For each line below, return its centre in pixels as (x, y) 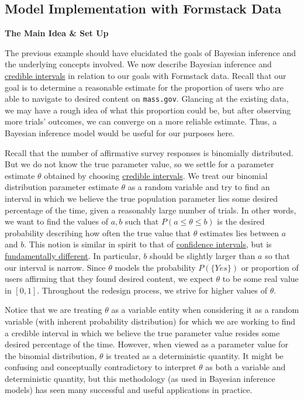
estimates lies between (239, 232)
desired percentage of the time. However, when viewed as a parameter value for (146, 344)
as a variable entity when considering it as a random (205, 310)
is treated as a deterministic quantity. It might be (195, 355)
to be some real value (260, 279)
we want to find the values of (57, 221)
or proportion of (270, 267)
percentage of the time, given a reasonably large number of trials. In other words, (151, 210)
